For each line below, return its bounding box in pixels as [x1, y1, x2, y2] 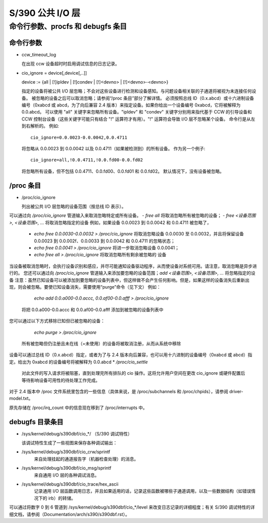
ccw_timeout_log [21, 51, 57, 57]
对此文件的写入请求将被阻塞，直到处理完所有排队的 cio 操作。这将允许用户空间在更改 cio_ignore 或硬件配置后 [21, 370, 246, 376]
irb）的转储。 [48, 495, 76, 501]
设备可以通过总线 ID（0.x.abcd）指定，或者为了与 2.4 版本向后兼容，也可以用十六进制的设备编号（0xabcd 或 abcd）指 [9, 352, 253, 358]
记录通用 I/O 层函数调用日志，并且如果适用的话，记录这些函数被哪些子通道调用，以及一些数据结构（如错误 [34, 488, 252, 494]
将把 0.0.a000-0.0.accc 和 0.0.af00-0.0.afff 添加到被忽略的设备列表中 [21, 307, 164, 313]
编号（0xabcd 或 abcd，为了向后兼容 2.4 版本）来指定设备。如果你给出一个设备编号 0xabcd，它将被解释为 [21, 102, 241, 108]
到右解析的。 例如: [21, 123, 59, 129]
